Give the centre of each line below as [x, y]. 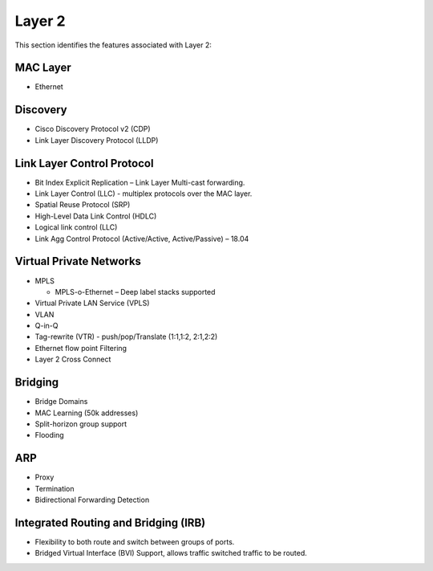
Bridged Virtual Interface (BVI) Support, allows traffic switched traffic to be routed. [171, 553]
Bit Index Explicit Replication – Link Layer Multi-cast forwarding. [140, 182]
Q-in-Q [47, 326]
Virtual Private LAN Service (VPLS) [92, 303]
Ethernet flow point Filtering [81, 348]
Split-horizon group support [81, 424]
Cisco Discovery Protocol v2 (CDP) [93, 129]
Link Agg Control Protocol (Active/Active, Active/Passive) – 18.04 [142, 239]
